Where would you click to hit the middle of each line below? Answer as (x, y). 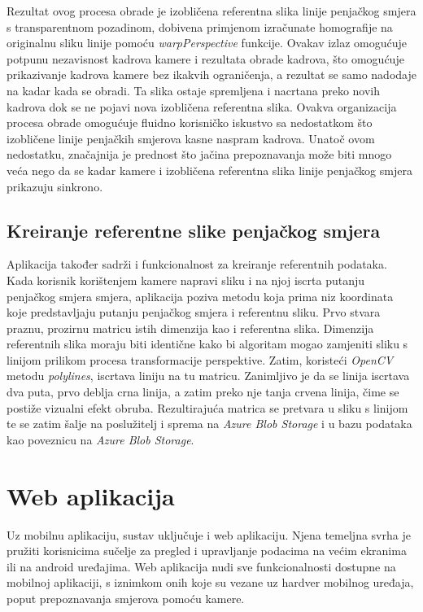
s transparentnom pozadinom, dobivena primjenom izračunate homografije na (200, 26)
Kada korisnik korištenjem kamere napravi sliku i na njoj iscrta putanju (186, 280)
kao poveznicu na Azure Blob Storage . (100, 439)
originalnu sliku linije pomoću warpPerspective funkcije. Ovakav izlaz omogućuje (207, 43)
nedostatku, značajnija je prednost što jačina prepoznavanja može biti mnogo (199, 154)
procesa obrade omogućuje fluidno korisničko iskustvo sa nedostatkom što (190, 122)
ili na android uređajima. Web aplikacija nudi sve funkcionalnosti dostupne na (201, 566)
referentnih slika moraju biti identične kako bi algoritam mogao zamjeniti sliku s (207, 344)
